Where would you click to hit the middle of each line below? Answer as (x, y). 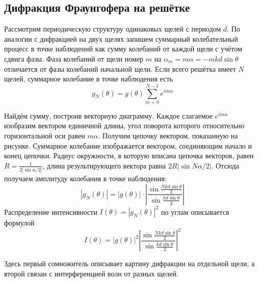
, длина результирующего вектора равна (104, 165)
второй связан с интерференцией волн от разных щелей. (91, 273)
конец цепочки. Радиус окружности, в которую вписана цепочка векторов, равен (129, 156)
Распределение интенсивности (51, 211)
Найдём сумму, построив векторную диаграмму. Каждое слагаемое (108, 115)
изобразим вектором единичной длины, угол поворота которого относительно (124, 125)
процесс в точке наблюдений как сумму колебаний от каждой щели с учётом (123, 49)
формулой (19, 223)
